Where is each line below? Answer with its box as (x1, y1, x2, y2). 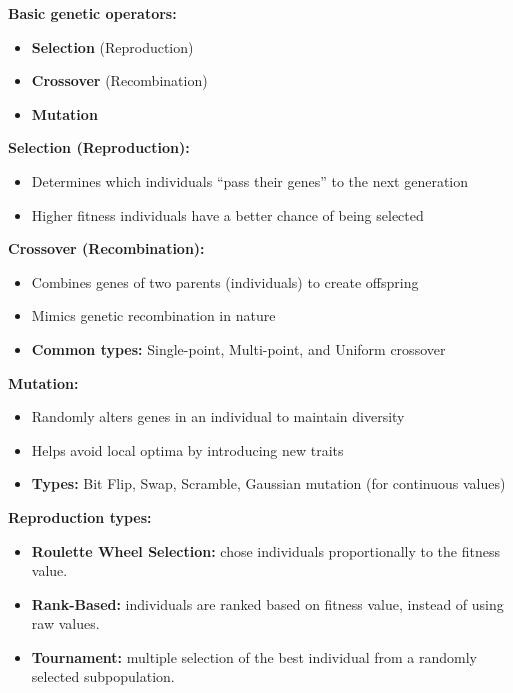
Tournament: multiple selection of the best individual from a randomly (31, 646, 478, 667)
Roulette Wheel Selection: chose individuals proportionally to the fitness (31, 540, 500, 561)
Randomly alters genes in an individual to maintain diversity (31, 406, 405, 427)
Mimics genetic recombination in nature (31, 305, 276, 326)
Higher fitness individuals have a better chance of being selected (31, 204, 424, 225)
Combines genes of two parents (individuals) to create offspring (31, 271, 419, 292)
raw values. (31, 613, 100, 634)
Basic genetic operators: (8, 3, 177, 23)
